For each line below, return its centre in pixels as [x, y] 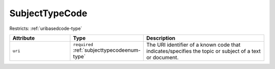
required [83, 45]
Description [161, 38]
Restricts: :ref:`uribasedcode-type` [46, 28]
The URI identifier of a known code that [194, 45]
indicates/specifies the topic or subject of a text [203, 51]
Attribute [24, 38]
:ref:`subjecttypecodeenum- [107, 50]
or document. [162, 57]
